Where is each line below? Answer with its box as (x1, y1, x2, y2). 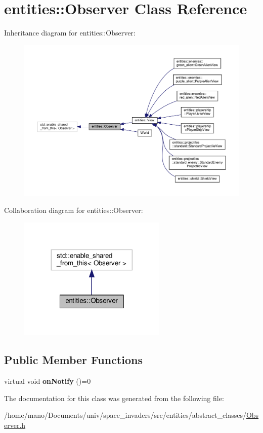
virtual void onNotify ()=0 (4, 375, 91, 386)
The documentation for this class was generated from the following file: (4, 392, 224, 403)
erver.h (4, 419, 26, 430)
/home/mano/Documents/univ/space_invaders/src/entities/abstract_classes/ (4, 410, 246, 420)
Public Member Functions (4, 352, 143, 368)
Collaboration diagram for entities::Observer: (4, 205, 143, 215)
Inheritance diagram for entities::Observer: (4, 27, 136, 38)
